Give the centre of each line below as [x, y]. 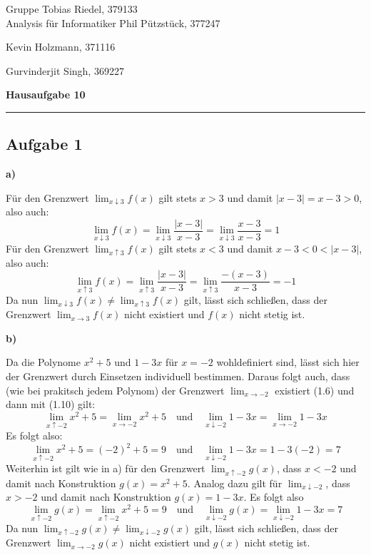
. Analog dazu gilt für [235, 483]
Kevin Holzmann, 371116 [61, 47]
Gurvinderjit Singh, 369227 [65, 70]
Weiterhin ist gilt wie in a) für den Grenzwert [106, 468]
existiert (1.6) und [315, 390]
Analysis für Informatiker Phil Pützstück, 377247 [113, 22]
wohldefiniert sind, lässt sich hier [288, 362]
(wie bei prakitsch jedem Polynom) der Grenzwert [115, 390]
